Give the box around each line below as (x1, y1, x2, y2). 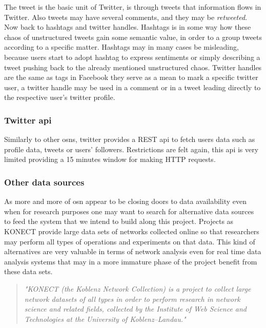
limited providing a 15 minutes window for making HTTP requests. (4, 154, 216, 165)
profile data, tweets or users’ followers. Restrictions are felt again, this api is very (4, 143, 259, 154)
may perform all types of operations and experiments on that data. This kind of (4, 236, 255, 247)
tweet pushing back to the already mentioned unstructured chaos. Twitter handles (4, 61, 262, 72)
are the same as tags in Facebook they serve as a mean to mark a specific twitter (4, 72, 258, 83)
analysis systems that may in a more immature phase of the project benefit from (4, 256, 257, 266)
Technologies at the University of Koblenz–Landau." (24, 313, 186, 324)
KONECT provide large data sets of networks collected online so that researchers (4, 225, 259, 236)
